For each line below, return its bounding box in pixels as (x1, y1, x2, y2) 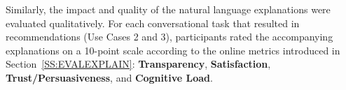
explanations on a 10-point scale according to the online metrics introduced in (6, 43, 340, 57)
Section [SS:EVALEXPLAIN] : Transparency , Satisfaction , (6, 57, 271, 71)
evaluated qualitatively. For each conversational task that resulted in (6, 15, 300, 30)
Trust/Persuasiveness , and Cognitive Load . (6, 70, 213, 84)
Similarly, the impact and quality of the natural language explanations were (6, 2, 331, 16)
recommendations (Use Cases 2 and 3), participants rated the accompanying (6, 29, 333, 44)
